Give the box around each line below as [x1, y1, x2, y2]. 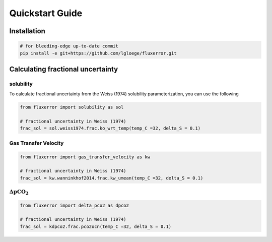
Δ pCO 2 [9, 189, 29, 196]
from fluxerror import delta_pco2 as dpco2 [20, 202, 129, 208]
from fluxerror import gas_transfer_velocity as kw [20, 154, 151, 160]
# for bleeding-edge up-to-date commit [20, 43, 118, 49]
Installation [9, 27, 45, 35]
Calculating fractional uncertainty [9, 65, 118, 73]
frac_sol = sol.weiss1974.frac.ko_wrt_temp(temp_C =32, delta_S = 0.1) [20, 126, 201, 131]
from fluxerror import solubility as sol [20, 104, 124, 110]
